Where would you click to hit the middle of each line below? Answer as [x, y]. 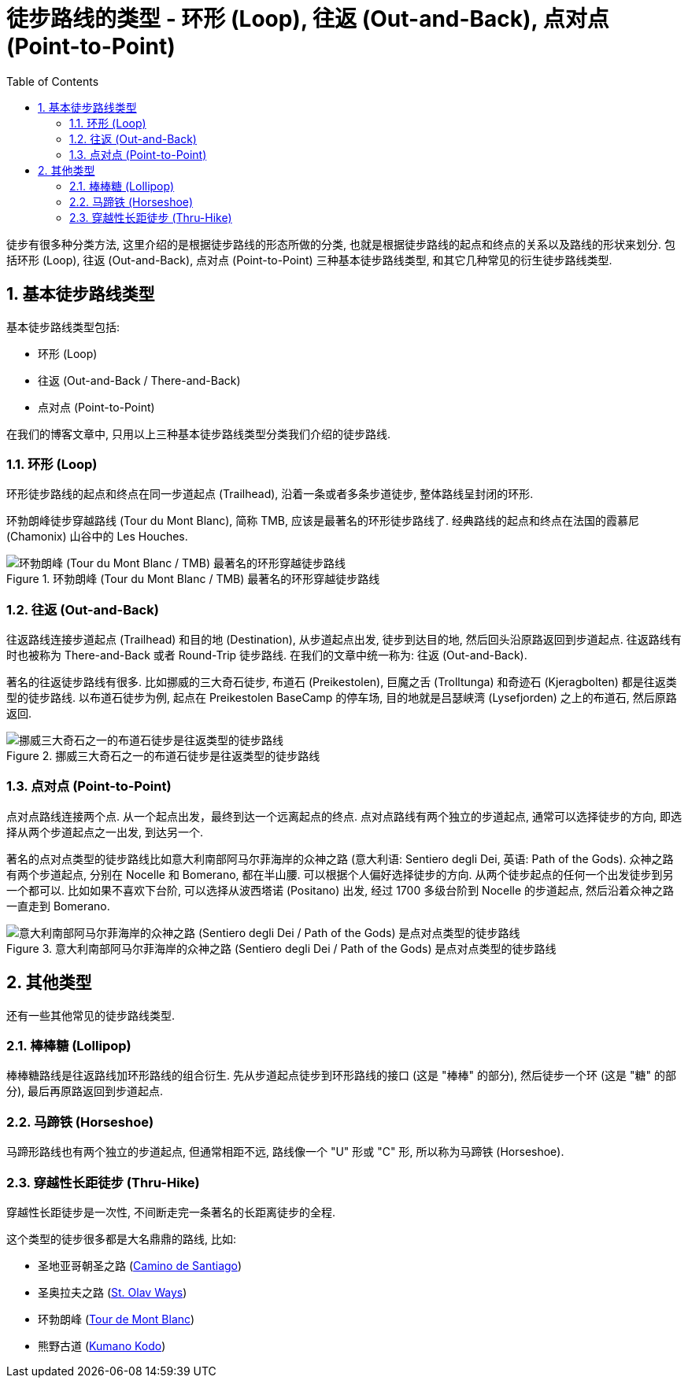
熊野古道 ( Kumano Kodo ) [102, 1345]
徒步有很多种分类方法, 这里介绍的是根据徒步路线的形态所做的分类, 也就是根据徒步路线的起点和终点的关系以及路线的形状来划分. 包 [341, 244]
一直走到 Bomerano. [58, 906]
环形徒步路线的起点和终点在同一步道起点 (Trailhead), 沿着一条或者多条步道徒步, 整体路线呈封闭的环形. [270, 494]
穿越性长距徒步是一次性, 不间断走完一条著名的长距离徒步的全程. [171, 1212]
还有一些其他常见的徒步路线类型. [91, 1015]
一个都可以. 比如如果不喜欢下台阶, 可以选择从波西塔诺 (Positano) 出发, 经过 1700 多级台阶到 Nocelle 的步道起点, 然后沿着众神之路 [340, 890]
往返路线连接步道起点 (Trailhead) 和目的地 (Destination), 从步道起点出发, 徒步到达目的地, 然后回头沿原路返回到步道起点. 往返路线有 [344, 640]
